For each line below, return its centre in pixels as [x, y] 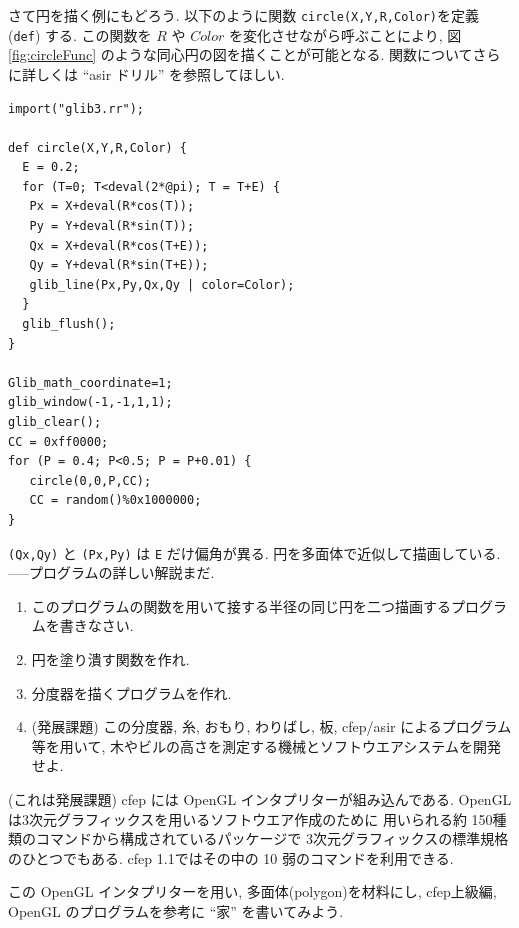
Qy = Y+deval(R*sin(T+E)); [119, 265]
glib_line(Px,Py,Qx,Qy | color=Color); [162, 284]
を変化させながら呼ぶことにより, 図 [345, 34]
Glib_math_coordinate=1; [90, 382]
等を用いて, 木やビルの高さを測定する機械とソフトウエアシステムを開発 [266, 745]
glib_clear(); [55, 422]
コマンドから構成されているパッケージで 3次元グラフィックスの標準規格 [272, 838]
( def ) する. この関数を [80, 34]
